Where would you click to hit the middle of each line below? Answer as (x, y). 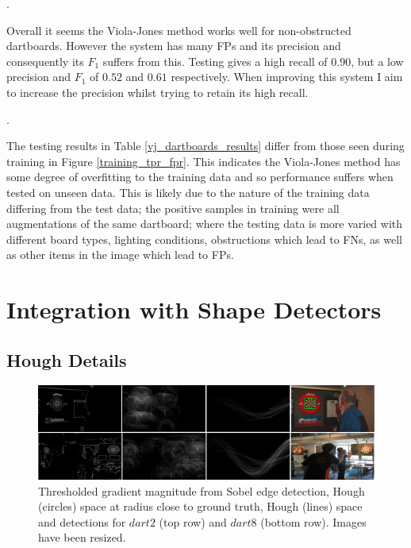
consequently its (45, 61)
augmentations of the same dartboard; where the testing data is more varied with (205, 224)
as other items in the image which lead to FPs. (120, 255)
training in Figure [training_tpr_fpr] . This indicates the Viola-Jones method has (204, 161)
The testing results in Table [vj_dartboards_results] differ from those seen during (205, 146)
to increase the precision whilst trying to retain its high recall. (157, 92)
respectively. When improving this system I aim (287, 77)
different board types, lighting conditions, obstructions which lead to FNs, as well (204, 239)
